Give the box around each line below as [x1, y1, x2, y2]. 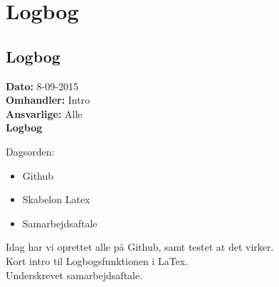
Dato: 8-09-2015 [6, 78, 78, 93]
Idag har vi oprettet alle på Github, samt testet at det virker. [6, 239, 274, 254]
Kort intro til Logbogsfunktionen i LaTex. [6, 253, 189, 268]
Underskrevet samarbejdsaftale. [6, 267, 143, 282]
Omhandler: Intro [6, 92, 90, 107]
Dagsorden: [6, 143, 55, 158]
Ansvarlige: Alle [6, 106, 83, 121]
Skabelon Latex [22, 192, 90, 207]
